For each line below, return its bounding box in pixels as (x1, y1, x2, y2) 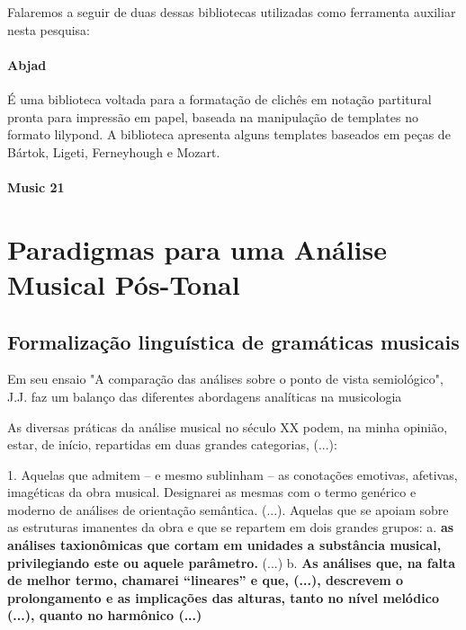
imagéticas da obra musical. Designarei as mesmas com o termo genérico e (7, 483, 417, 501)
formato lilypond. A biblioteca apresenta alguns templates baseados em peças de (7, 125, 451, 144)
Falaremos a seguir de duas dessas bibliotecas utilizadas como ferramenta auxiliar (7, 3, 456, 21)
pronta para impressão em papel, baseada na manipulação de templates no (7, 107, 418, 126)
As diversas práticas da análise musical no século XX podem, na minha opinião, (7, 417, 448, 436)
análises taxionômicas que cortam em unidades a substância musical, (7, 536, 442, 555)
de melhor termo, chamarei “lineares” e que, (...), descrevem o (7, 571, 404, 590)
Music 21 (7, 177, 65, 196)
